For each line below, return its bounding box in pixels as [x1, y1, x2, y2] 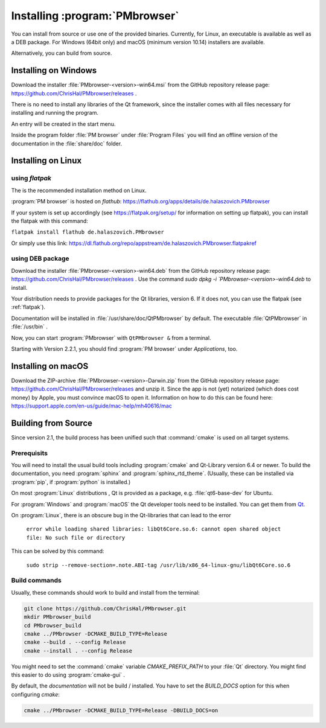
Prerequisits [11, 449, 48, 457]
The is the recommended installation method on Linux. [11, 187, 147, 194]
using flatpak [11, 174, 51, 182]
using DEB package [11, 254, 69, 263]
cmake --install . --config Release [24, 647, 133, 654]
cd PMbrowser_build [24, 622, 81, 629]
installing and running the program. [11, 109, 99, 117]
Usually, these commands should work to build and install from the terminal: [11, 589, 200, 596]
